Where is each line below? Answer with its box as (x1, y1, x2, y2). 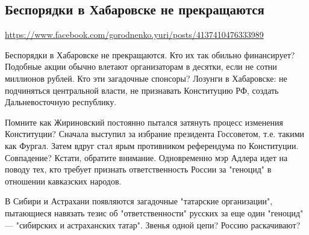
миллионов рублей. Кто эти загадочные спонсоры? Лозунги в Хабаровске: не (5, 72, 287, 84)
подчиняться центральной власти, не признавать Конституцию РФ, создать (5, 84, 279, 96)
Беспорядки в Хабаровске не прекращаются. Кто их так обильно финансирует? (5, 48, 295, 61)
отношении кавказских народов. (5, 174, 122, 187)
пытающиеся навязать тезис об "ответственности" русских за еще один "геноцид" (5, 206, 304, 219)
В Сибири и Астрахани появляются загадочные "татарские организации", (5, 195, 273, 207)
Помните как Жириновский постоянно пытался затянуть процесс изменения (5, 115, 283, 128)
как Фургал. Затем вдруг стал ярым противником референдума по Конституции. (5, 139, 299, 151)
